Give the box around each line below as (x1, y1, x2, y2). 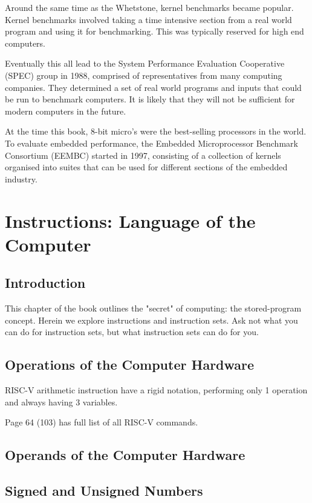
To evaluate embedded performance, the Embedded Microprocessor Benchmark (5, 136, 298, 149)
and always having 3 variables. (5, 395, 118, 408)
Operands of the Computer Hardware (5, 445, 245, 464)
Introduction (5, 273, 86, 292)
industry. (5, 172, 37, 185)
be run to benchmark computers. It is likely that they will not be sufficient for (5, 93, 295, 105)
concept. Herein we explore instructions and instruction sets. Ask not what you (5, 313, 298, 326)
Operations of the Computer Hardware (5, 355, 255, 374)
